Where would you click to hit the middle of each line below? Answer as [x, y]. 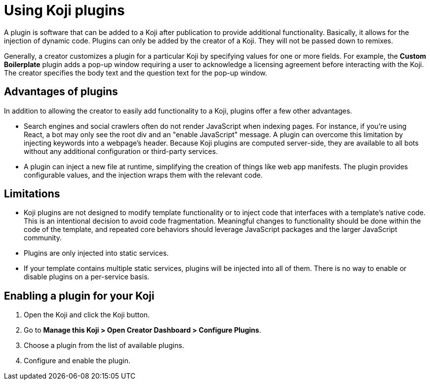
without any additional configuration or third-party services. [121, 151]
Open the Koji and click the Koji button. [87, 315]
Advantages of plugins [61, 92]
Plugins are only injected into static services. [96, 253]
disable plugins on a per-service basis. [87, 277]
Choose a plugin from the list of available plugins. [104, 346]
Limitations [32, 194]
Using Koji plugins [64, 10]
